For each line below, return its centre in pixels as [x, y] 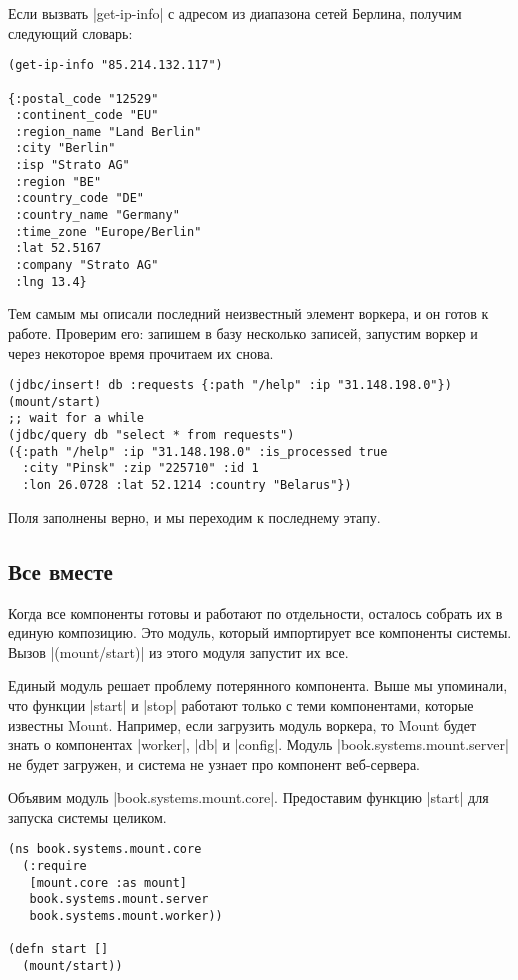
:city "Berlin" [65, 148]
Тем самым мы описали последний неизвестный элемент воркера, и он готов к [248, 313]
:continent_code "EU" [87, 115]
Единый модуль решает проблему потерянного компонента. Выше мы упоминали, [258, 685]
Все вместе [60, 570]
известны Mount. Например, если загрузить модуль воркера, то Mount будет [242, 724]
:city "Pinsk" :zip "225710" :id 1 [140, 468]
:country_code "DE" [80, 198]
